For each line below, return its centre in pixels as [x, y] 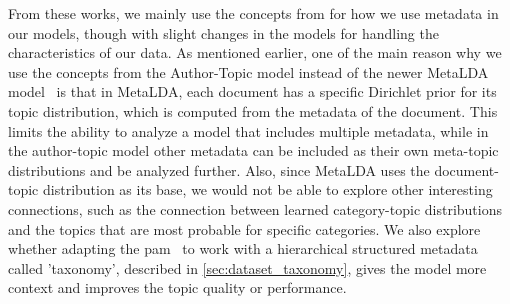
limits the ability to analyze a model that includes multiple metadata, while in [248, 130]
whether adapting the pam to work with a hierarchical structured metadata [243, 248]
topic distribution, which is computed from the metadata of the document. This [253, 110]
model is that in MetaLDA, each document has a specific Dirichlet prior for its [252, 91]
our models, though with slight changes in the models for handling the [223, 32]
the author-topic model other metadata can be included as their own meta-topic [253, 150]
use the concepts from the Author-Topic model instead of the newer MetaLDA [248, 71]
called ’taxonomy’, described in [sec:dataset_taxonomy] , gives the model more [247, 267]
